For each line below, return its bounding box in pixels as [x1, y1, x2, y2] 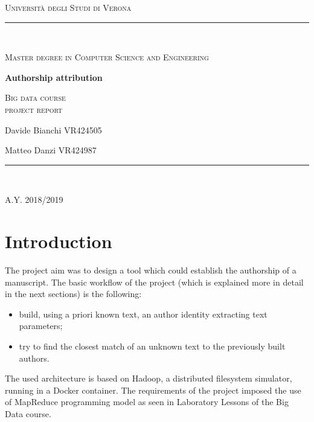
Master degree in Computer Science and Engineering [5, 51, 209, 63]
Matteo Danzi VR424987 [5, 144, 97, 156]
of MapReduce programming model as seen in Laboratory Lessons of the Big [5, 395, 289, 408]
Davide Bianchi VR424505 [5, 123, 102, 136]
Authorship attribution [5, 71, 103, 83]
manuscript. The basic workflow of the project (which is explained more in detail [5, 275, 304, 288]
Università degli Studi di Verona [5, 1, 132, 13]
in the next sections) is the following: [5, 287, 142, 300]
